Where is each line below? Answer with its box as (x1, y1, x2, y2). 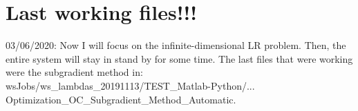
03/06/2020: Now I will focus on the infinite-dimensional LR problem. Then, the (6, 38, 346, 52)
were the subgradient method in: (6, 65, 143, 79)
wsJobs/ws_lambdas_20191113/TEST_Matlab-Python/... (6, 78, 255, 92)
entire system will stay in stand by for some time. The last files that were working (6, 51, 353, 65)
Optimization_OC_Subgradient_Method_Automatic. (6, 92, 236, 106)
